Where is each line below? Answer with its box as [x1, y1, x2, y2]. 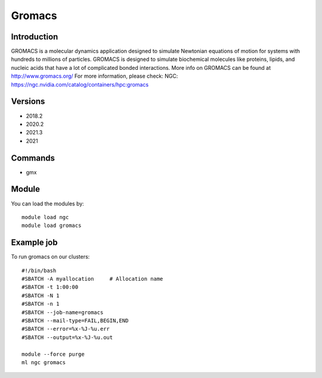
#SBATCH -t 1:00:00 [21, 284, 79, 291]
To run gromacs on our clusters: [11, 253, 90, 260]
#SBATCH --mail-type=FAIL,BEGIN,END [21, 317, 129, 324]
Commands [11, 153, 55, 163]
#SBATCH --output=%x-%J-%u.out [21, 334, 113, 340]
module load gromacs [21, 222, 82, 229]
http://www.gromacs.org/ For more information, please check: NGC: [11, 72, 178, 80]
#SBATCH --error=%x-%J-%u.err [21, 325, 110, 333]
